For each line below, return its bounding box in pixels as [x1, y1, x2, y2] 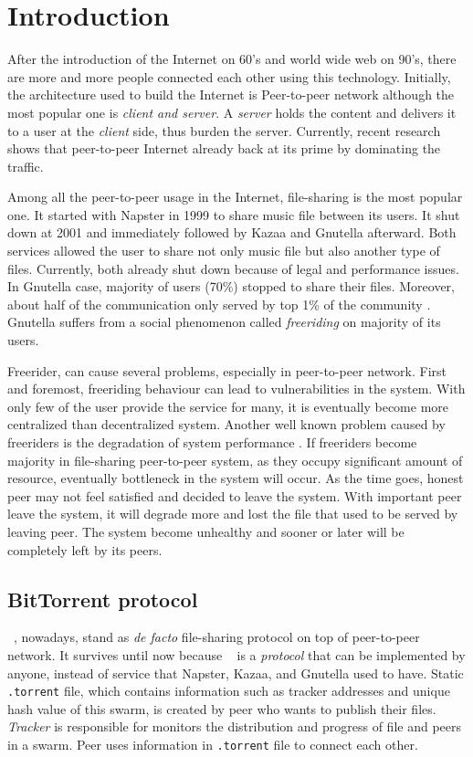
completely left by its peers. [7, 540, 163, 559]
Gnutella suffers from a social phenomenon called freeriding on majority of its [7, 312, 441, 331]
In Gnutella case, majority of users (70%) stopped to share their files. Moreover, [7, 277, 455, 296]
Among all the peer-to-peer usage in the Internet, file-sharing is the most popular [7, 187, 463, 206]
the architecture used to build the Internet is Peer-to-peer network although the [7, 85, 455, 104]
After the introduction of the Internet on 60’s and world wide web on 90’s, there [7, 49, 457, 68]
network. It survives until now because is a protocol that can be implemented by [7, 645, 466, 664]
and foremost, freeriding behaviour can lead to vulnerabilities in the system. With [7, 379, 466, 398]
